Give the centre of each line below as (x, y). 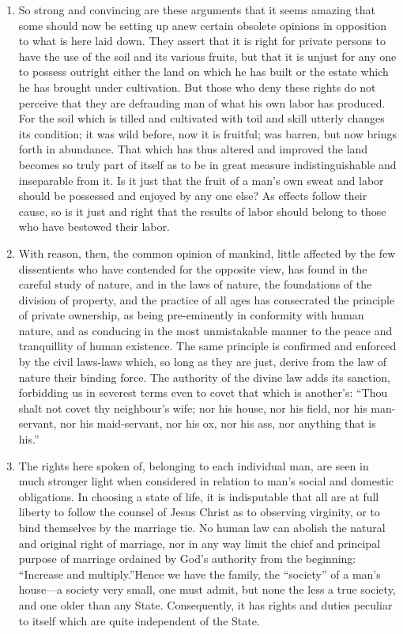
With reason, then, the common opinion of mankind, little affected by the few (207, 253)
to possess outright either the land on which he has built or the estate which (203, 72)
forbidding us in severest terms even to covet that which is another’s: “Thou (203, 392)
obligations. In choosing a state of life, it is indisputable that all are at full (199, 496)
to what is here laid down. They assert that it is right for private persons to (202, 41)
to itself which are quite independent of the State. (139, 620)
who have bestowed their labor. (94, 226)
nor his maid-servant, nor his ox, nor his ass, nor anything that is (218, 423)
